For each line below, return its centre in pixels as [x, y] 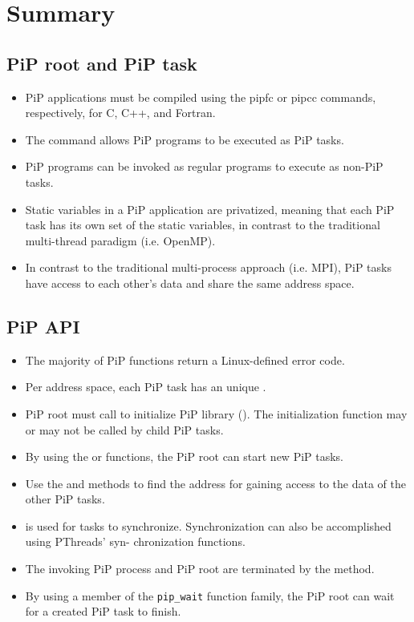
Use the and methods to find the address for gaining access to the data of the [215, 483]
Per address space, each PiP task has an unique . [146, 387]
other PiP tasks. [65, 499]
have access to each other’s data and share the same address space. [190, 283]
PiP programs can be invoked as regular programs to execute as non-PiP [204, 166]
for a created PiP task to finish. [103, 611]
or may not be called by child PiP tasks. [124, 429]
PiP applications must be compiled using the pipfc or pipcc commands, [201, 97]
